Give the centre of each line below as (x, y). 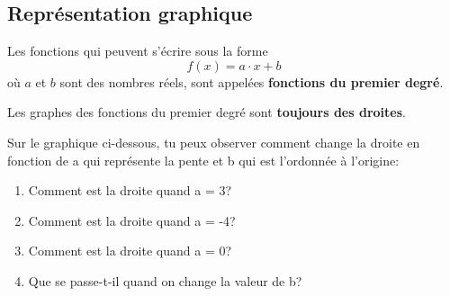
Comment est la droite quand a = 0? (130, 251)
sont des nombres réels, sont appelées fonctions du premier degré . (252, 81)
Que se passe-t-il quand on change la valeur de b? (165, 280)
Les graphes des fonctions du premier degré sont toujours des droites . (207, 112)
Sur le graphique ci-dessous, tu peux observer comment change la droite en (214, 142)
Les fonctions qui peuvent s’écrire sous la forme (138, 51)
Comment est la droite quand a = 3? (130, 190)
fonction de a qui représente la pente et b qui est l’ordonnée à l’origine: (203, 160)
